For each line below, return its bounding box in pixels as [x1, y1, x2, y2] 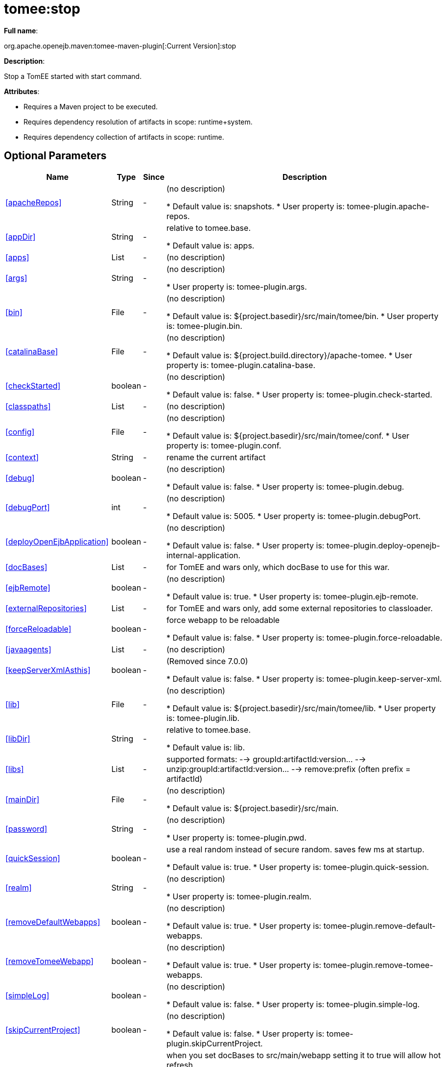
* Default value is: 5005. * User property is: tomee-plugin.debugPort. [166, 511, 421, 521]
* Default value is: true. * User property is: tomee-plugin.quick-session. [166, 862, 429, 872]
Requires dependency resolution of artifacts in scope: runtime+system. [23, 117, 253, 126]
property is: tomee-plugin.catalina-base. [166, 360, 316, 370]
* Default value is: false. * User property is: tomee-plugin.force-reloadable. [166, 632, 443, 643]
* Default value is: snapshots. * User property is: [166, 201, 345, 211]
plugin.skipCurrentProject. [166, 1038, 263, 1048]
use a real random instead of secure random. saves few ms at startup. [166, 844, 424, 854]
